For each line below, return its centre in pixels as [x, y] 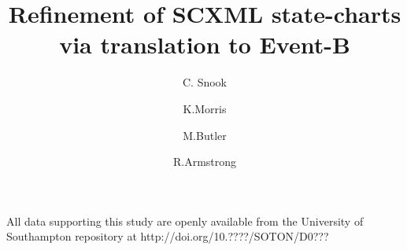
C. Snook [204, 82]
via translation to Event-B [205, 44]
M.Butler [205, 135]
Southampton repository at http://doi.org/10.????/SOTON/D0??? [168, 236]
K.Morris [205, 108]
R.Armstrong [205, 162]
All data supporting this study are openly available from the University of [185, 221]
